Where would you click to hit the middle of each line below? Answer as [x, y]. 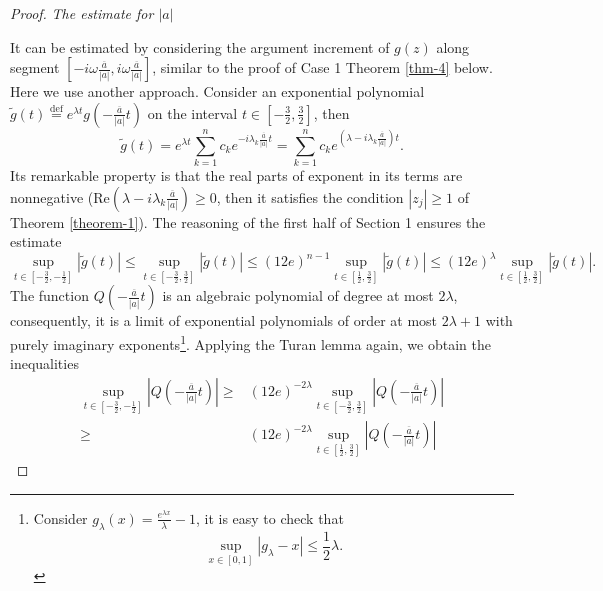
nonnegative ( [52, 196]
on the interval [192, 112]
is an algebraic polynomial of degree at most [298, 295]
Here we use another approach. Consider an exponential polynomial [217, 91]
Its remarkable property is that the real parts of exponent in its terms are [236, 174]
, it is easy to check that [269, 517]
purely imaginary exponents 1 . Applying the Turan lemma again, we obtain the [250, 342]
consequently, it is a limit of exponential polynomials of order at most [224, 320]
